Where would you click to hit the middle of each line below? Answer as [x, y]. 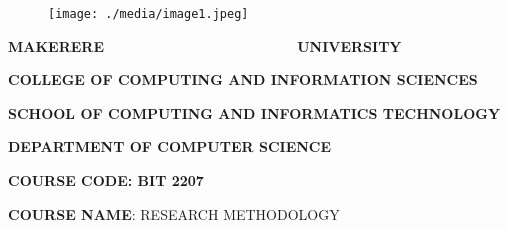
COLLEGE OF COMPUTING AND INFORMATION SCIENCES [243, 79]
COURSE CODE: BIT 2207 [106, 180]
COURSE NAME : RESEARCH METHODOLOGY [174, 213]
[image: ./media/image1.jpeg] [148, 14]
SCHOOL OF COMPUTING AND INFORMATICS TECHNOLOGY [254, 112]
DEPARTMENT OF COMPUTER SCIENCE [170, 146]
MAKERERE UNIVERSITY [205, 45]
